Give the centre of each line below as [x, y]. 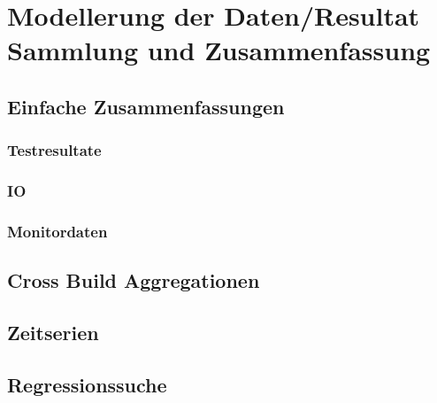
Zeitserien [53, 333]
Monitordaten [57, 231]
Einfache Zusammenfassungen [146, 106]
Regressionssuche [87, 384]
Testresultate [54, 150]
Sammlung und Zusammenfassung [219, 50]
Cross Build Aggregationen [134, 280]
